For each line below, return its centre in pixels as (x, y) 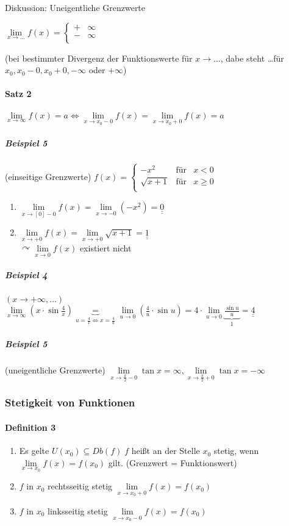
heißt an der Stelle (166, 451)
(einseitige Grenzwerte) (48, 176)
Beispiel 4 (26, 275)
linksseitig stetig (78, 510)
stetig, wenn (236, 451)
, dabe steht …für (252, 58)
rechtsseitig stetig (80, 486)
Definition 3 (30, 427)
